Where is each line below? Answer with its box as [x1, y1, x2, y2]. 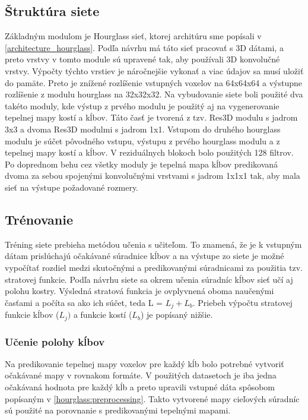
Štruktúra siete [5, 2, 100, 20]
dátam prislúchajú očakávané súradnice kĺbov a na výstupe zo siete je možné [5, 250, 284, 262]
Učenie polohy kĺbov [5, 334, 105, 349]
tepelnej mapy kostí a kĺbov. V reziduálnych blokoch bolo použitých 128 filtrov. [5, 146, 294, 159]
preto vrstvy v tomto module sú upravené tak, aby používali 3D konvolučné [5, 53, 280, 65]
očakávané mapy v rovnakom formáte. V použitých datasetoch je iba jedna [5, 369, 277, 381]
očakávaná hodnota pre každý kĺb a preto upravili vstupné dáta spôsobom [5, 381, 275, 393]
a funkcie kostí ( [73, 308, 132, 321]
